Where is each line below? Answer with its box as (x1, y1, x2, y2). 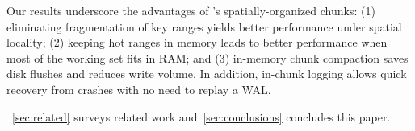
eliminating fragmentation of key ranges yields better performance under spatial (6, 18, 402, 35)
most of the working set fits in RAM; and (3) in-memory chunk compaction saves (6, 49, 409, 66)
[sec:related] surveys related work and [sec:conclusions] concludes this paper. (12, 108, 391, 125)
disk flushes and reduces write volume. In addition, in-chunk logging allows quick (6, 65, 407, 82)
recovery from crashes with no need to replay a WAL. (6, 80, 271, 97)
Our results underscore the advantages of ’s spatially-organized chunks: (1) (6, 2, 375, 18)
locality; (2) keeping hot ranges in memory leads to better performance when (6, 34, 388, 51)
